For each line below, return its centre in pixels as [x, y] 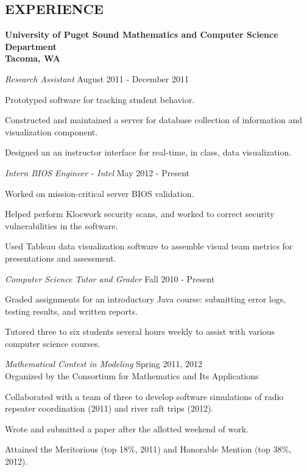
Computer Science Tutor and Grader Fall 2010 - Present [110, 278]
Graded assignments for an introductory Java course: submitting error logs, [146, 299]
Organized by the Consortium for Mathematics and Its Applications [132, 376]
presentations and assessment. [61, 258]
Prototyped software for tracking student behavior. [100, 99]
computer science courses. [53, 343]
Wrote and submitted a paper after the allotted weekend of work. [127, 428]
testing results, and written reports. [71, 311]
